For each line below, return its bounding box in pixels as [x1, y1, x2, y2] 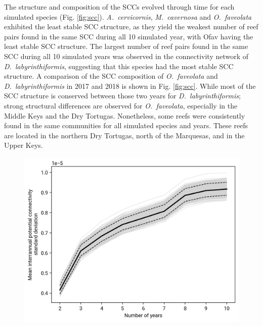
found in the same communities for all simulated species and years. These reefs [4, 120, 248, 131]
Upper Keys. [4, 140, 43, 150]
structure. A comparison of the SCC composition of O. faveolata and [4, 71, 218, 81]
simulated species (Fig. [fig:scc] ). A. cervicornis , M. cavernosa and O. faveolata [4, 11, 252, 22]
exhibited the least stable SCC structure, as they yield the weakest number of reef [4, 21, 258, 32]
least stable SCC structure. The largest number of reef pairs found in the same [4, 41, 248, 51]
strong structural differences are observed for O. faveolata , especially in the [4, 100, 238, 111]
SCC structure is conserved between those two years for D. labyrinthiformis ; [4, 90, 241, 101]
